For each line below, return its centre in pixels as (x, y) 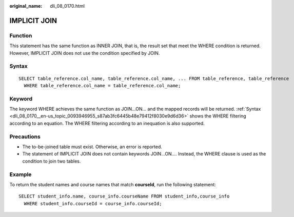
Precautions (25, 136)
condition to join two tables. (52, 161)
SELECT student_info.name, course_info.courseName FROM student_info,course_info (124, 196)
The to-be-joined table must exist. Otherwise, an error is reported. (92, 147)
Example (21, 174)
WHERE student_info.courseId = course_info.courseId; (93, 203)
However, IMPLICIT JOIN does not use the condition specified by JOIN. (85, 53)
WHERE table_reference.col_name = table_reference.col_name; (102, 85)
